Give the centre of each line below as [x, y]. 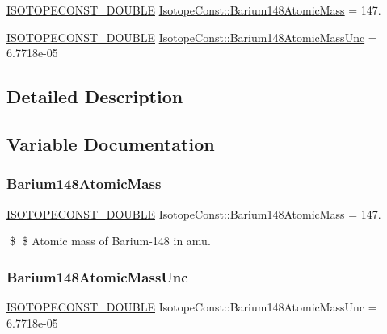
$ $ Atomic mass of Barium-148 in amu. [110, 241]
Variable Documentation [111, 143]
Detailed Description [95, 96]
